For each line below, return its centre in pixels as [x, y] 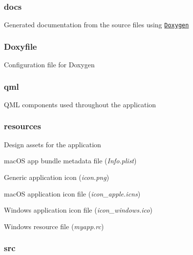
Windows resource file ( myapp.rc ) [54, 226]
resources [22, 126]
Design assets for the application [53, 144]
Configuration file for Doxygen [49, 65]
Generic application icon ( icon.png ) [57, 177]
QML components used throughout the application [80, 104]
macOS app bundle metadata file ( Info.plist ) [70, 161]
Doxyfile [21, 46]
